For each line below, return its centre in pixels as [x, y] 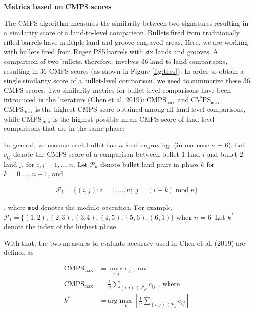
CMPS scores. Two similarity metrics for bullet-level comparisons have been [117, 90]
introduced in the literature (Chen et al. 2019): [74, 99]
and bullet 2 [225, 154]
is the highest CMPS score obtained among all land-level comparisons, [140, 109]
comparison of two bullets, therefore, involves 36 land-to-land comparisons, [116, 61]
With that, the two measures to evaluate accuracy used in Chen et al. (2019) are [125, 242]
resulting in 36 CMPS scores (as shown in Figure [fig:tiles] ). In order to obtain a [124, 71]
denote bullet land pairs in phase [149, 164]
